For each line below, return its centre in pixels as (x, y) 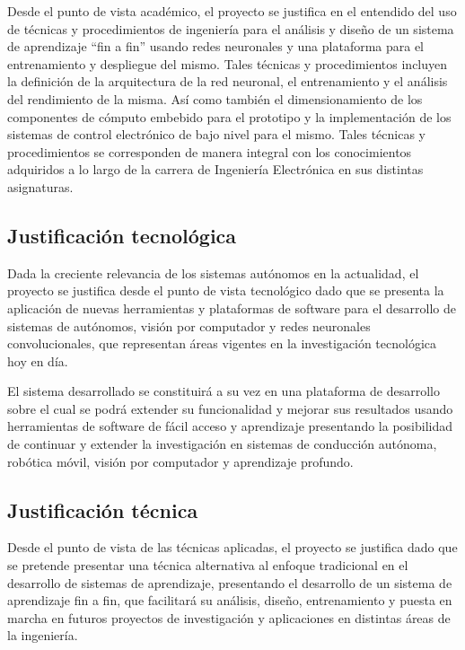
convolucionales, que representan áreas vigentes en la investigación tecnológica (222, 343)
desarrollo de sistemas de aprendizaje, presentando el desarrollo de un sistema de (230, 582)
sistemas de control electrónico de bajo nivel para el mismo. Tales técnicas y (217, 134)
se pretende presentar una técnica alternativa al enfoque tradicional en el (208, 565)
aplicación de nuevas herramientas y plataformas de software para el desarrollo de (232, 307)
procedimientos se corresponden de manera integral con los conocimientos (210, 151)
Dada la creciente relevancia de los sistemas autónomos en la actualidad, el (213, 272)
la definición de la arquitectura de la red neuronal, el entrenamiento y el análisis (228, 81)
